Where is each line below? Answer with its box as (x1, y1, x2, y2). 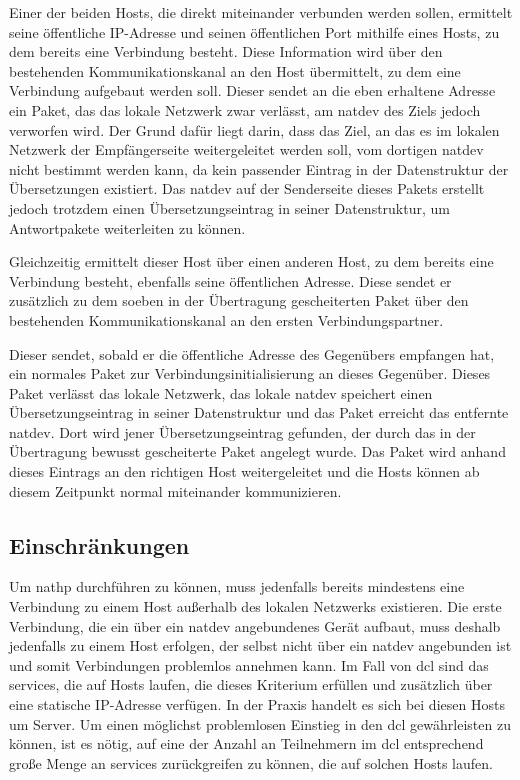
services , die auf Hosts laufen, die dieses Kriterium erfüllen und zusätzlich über (9, 674, 493, 695)
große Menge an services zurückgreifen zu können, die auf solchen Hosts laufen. (9, 752, 493, 773)
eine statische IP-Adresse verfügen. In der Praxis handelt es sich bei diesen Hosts (9, 694, 505, 715)
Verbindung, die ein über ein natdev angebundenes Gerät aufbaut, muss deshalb (9, 615, 501, 636)
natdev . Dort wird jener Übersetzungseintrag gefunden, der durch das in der (9, 421, 476, 442)
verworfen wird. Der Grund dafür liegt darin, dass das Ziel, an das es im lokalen (9, 119, 500, 140)
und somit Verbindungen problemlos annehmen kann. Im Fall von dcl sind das (9, 654, 489, 675)
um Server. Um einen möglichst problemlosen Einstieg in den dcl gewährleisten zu (9, 713, 511, 734)
